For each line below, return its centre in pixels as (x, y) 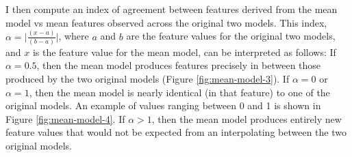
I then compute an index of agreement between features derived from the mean (172, 9)
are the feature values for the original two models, (231, 36)
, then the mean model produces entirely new (247, 118)
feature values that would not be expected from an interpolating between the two (176, 132)
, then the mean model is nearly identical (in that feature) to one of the (179, 92)
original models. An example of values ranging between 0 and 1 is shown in (163, 105)
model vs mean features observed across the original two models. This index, (166, 22)
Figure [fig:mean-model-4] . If (65, 118)
